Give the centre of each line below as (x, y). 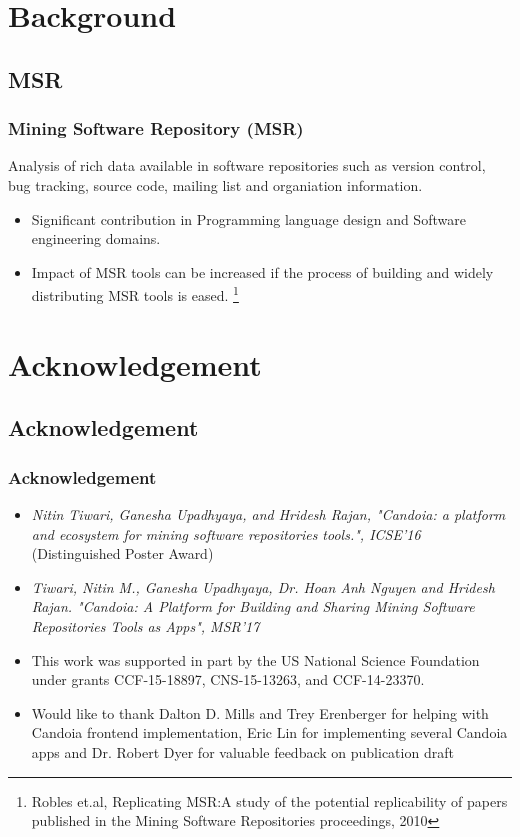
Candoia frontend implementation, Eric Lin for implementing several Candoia (269, 732)
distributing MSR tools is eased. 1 (135, 293)
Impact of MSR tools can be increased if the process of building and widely (262, 271)
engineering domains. (96, 238)
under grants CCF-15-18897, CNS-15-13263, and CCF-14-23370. (228, 679)
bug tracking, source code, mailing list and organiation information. (215, 184)
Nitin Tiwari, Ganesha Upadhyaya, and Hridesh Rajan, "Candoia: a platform (268, 513)
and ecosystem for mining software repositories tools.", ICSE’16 (226, 533)
